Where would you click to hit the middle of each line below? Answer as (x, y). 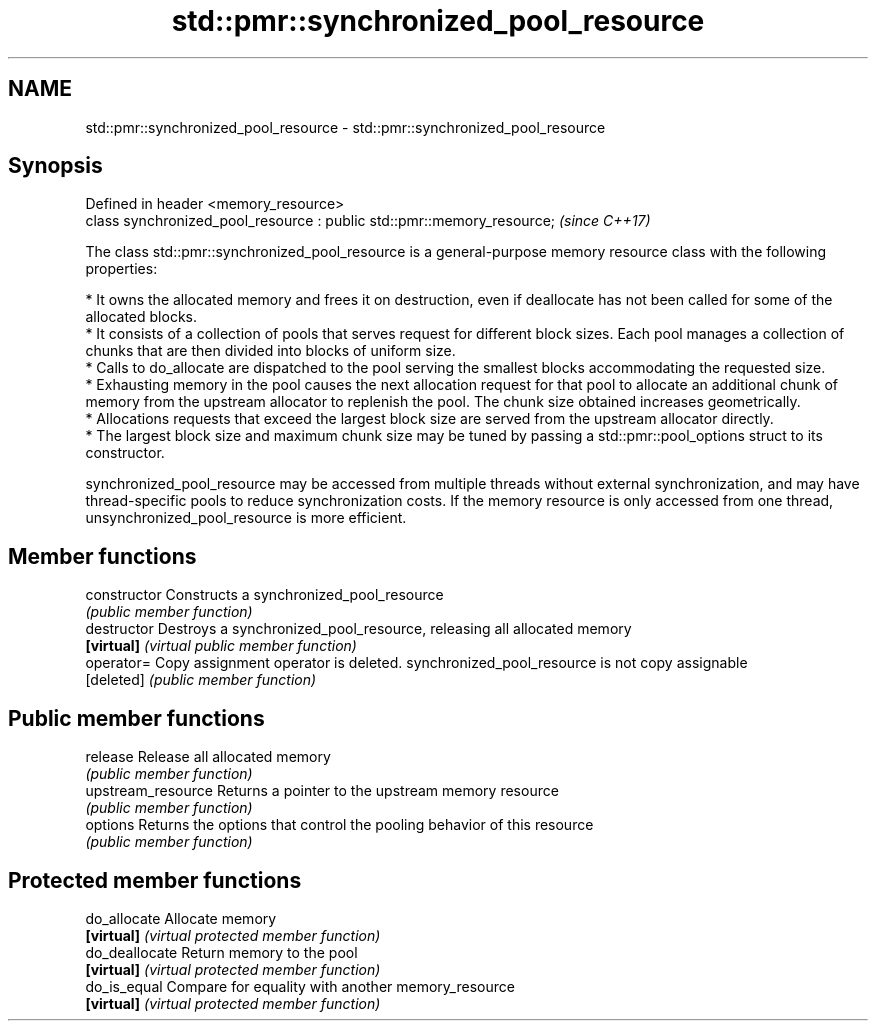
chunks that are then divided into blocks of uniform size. (270, 351)
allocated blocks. (141, 317)
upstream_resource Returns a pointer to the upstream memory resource (322, 791)
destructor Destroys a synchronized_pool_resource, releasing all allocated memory (358, 629)
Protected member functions (155, 880)
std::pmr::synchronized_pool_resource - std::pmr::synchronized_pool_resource (345, 127)
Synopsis (55, 166)
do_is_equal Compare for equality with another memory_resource (300, 986)
